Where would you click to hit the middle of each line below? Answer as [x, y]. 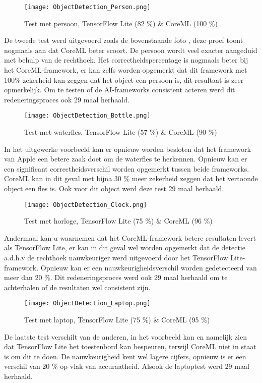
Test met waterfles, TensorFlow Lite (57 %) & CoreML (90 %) [121, 132]
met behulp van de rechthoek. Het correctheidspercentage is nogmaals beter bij [126, 60]
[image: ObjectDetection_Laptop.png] [87, 304]
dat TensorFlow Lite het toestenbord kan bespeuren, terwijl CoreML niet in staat [130, 346]
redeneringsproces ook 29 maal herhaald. [67, 99]
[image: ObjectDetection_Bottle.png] [87, 116]
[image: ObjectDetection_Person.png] [87, 7]
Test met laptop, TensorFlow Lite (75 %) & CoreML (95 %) [117, 320]
